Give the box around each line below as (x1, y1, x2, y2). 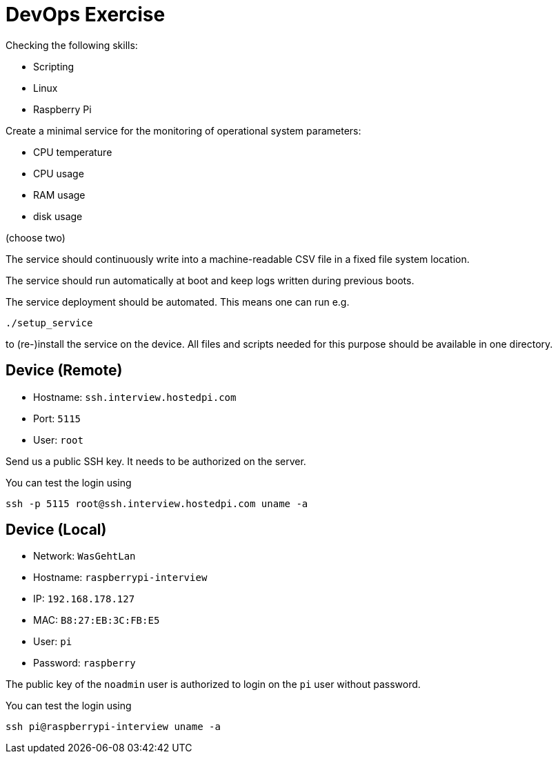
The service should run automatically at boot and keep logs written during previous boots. (6, 274, 415, 286)
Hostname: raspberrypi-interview (33, 571, 208, 584)
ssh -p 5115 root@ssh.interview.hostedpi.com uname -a (6, 497, 308, 509)
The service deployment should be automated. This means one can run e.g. (6, 295, 350, 308)
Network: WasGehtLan (33, 550, 136, 562)
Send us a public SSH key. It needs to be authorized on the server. (6, 455, 306, 467)
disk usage (33, 210, 83, 222)
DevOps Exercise (6, 3, 166, 26)
